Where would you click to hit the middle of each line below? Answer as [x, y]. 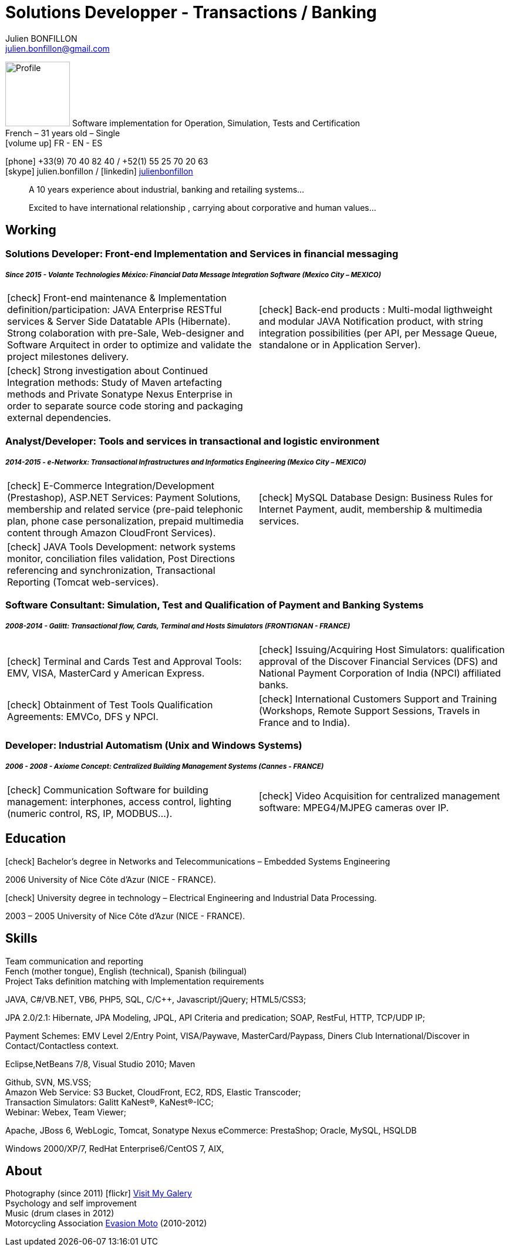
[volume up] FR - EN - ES [54, 143]
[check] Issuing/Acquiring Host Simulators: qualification [382, 649]
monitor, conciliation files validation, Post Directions [121, 558]
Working [31, 230]
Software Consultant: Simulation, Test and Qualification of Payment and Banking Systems [215, 605]
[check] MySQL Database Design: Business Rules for [376, 497]
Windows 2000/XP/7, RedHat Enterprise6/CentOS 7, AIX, [115, 1148]
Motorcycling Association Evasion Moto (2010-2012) [106, 1223]
